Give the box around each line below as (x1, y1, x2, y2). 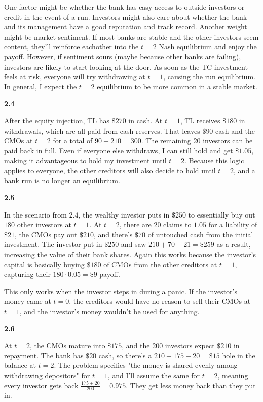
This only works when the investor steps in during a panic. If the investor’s (4, 286, 237, 296)
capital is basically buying (4, 259, 85, 269)
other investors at (17, 219, 71, 230)
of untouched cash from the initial (147, 229, 253, 239)
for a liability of (208, 219, 257, 230)
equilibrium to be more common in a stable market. (97, 81, 257, 91)
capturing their (4, 269, 51, 280)
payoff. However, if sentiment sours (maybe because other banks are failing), (4, 51, 241, 61)
